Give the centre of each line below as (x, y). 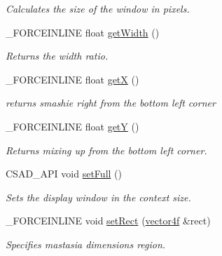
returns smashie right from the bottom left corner (111, 103)
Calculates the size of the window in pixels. (98, 8)
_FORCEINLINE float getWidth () (83, 32)
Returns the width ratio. (57, 56)
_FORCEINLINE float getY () (72, 126)
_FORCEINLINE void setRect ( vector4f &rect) (108, 221)
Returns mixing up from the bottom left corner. (106, 150)
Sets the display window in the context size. (98, 197)
